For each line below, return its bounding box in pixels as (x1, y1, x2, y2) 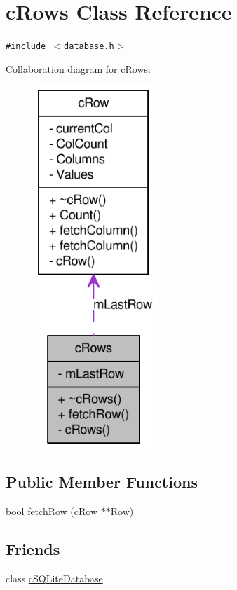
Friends (6, 538, 60, 560)
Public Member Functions (6, 471, 198, 493)
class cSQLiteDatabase (6, 571, 103, 586)
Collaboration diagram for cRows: (6, 61, 151, 76)
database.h (64, 41, 114, 52)
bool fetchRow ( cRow (6, 504, 98, 519)
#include (6, 41, 46, 52)
